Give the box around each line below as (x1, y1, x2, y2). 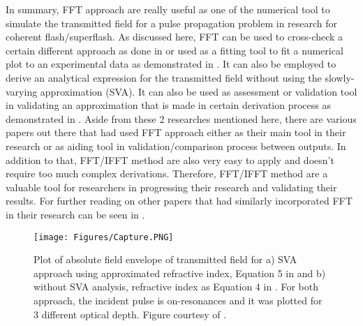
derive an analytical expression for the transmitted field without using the (6, 70, 322, 84)
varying (6, 84, 38, 98)
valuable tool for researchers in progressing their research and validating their (6, 179, 337, 194)
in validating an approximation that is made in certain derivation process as (6, 98, 331, 112)
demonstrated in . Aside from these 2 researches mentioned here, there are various (6, 111, 357, 126)
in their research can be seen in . (6, 207, 145, 221)
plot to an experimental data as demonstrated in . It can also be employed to (6, 57, 336, 71)
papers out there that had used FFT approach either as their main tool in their (6, 125, 346, 140)
